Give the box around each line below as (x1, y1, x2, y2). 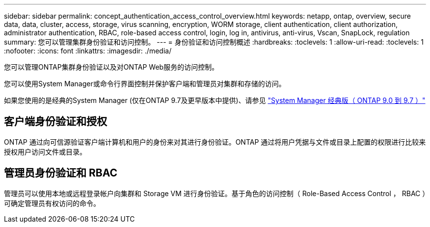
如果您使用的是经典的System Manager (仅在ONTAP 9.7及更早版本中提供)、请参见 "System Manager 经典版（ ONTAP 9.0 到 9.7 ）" (4, 96, 426, 104)
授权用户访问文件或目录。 (4, 147, 86, 156)
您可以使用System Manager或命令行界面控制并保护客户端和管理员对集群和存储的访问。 (4, 79, 286, 88)
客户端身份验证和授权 (4, 115, 107, 128)
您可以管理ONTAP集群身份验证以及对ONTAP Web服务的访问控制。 (4, 63, 219, 71)
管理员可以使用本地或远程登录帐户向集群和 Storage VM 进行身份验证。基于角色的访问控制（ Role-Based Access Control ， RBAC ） (4, 189, 426, 198)
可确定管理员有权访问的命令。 (4, 199, 100, 207)
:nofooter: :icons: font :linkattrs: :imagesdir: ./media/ (4, 47, 172, 55)
